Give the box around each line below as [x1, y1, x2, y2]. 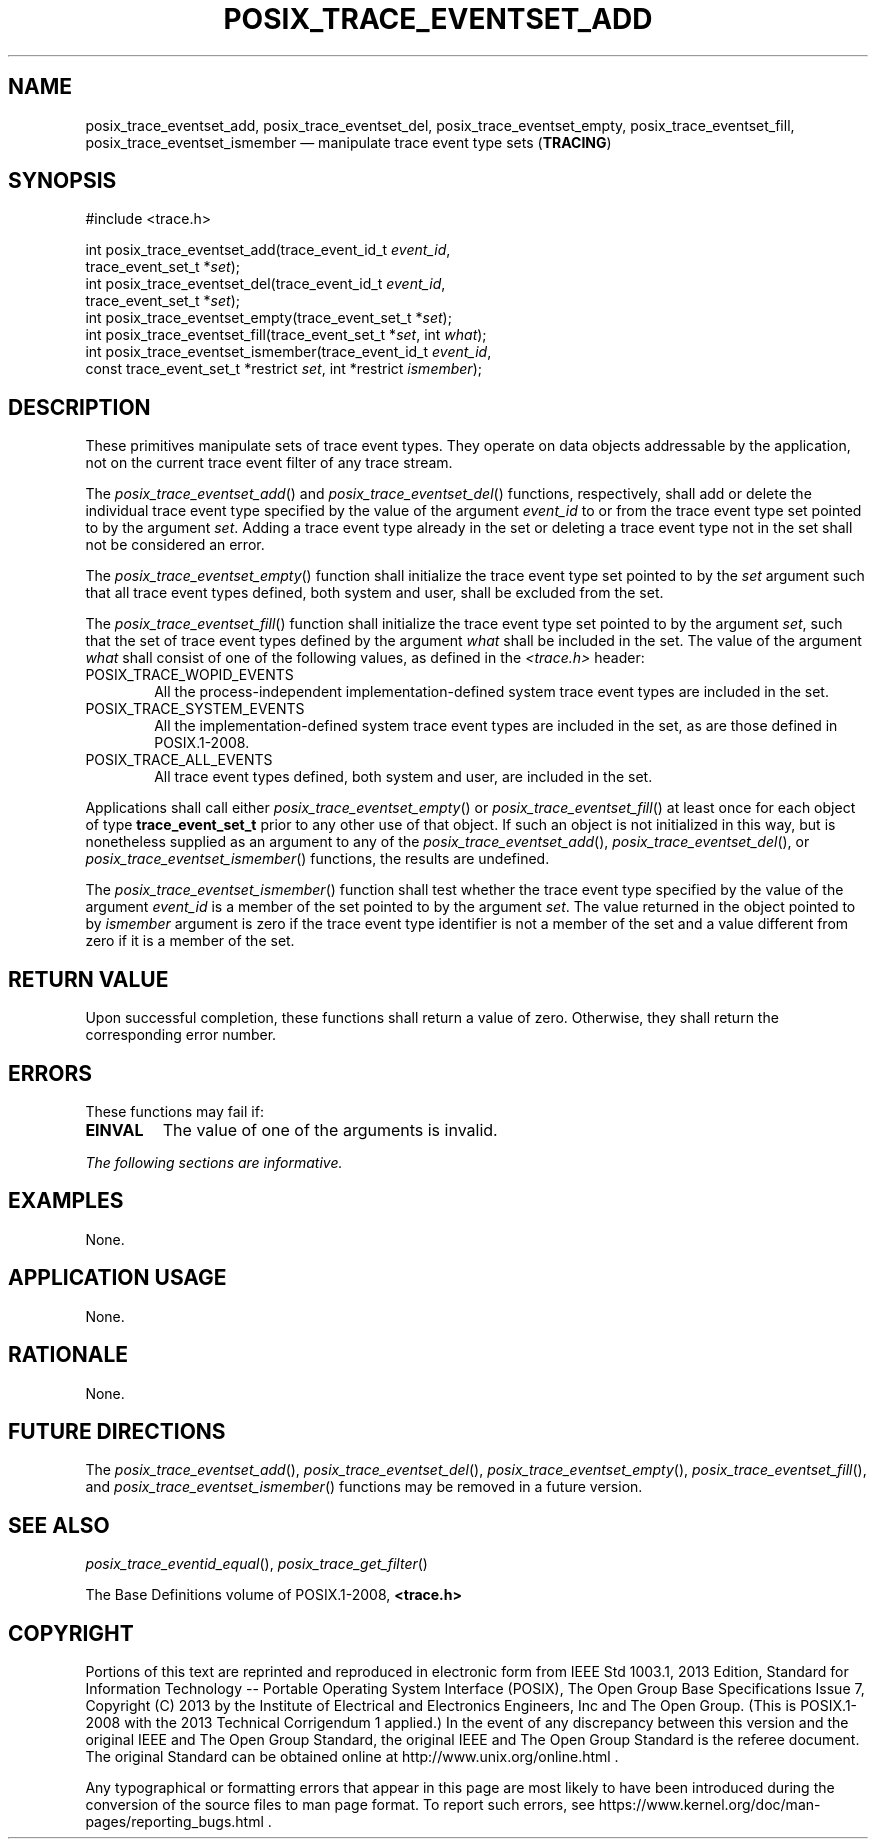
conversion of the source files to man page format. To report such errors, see [85, 1796, 595, 1814]
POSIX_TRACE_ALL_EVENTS [85, 751, 273, 769]
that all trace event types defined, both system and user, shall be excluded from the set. [85, 584, 664, 602]
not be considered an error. [85, 536, 265, 554]
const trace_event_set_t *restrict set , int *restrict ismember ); [85, 360, 482, 378]
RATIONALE [8, 1342, 129, 1368]
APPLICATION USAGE [8, 1265, 227, 1291]
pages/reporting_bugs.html [85, 1813, 264, 1831]
